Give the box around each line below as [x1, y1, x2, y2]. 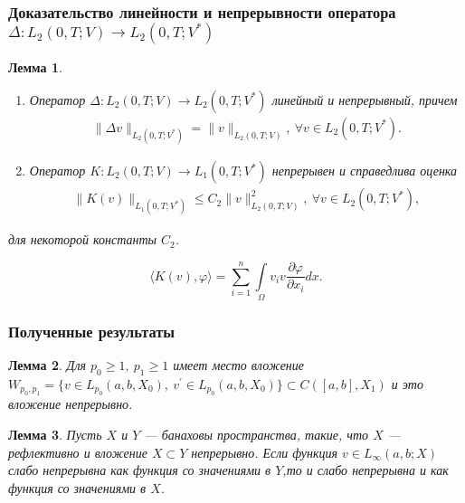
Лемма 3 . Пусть [8, 424, 102, 443]
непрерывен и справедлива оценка [271, 161, 458, 180]
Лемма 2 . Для [8, 356, 87, 375]
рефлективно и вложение [8, 442, 147, 461]
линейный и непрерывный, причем [271, 90, 458, 109]
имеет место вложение [173, 356, 304, 375]
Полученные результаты [8, 319, 176, 342]
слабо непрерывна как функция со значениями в [8, 460, 271, 479]
